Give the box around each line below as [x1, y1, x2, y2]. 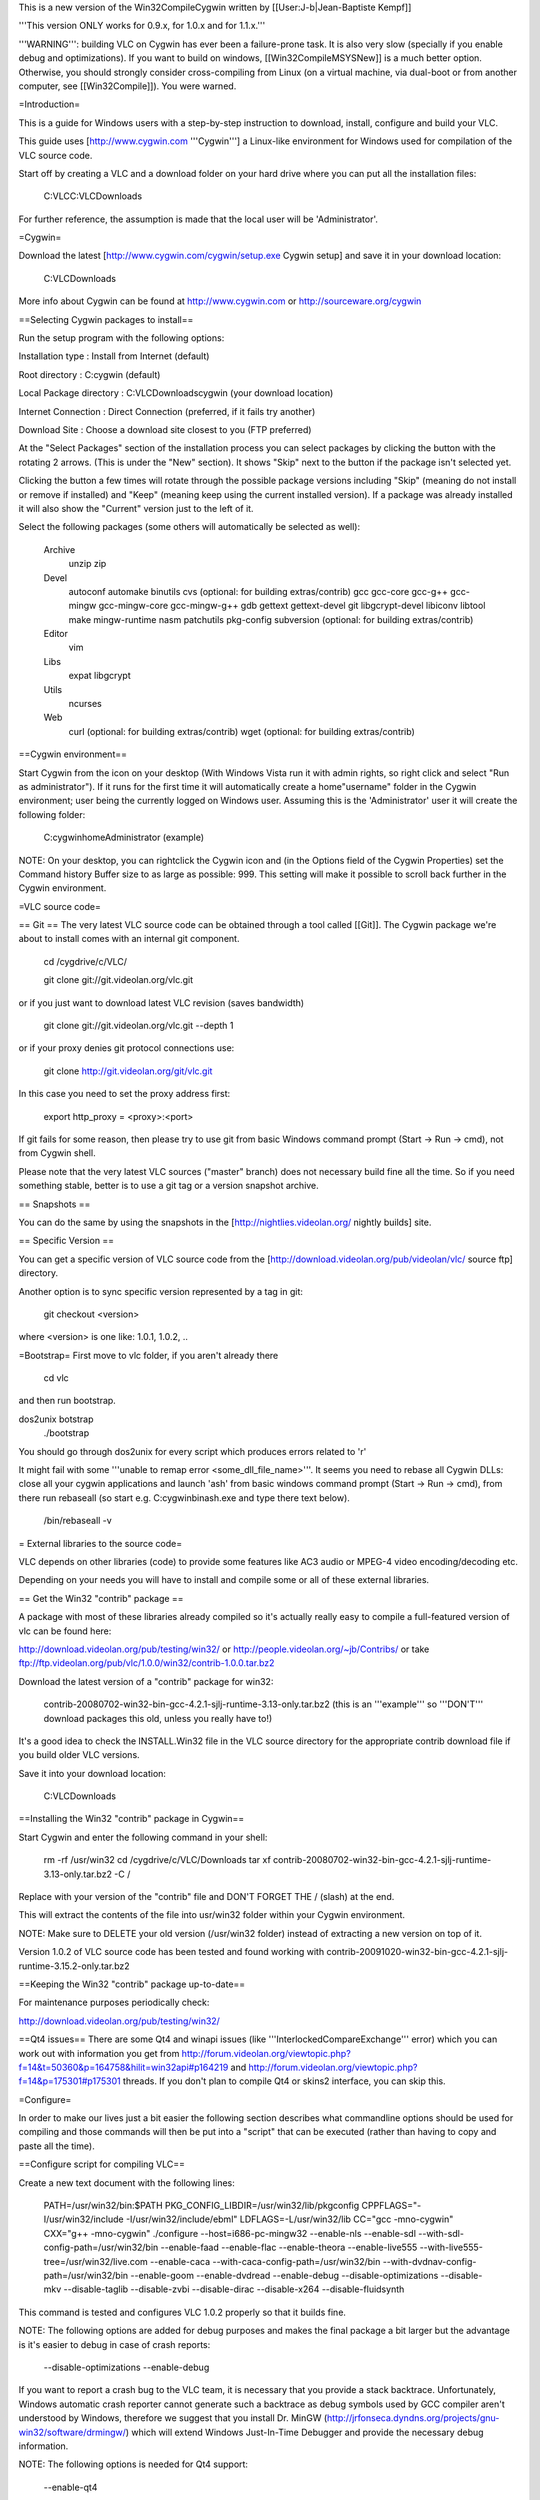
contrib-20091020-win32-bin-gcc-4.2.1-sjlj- [326, 1946, 509, 1958]
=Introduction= [18, 98, 81, 110]
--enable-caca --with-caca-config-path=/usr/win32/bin [150, 2255, 381, 2267]
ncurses [68, 698, 102, 710]
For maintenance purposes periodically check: [18, 1996, 210, 2009]
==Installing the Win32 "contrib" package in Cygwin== [18, 1813, 245, 1825]
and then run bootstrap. [18, 1395, 117, 1407]
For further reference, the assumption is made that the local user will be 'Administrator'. [18, 213, 379, 225]
